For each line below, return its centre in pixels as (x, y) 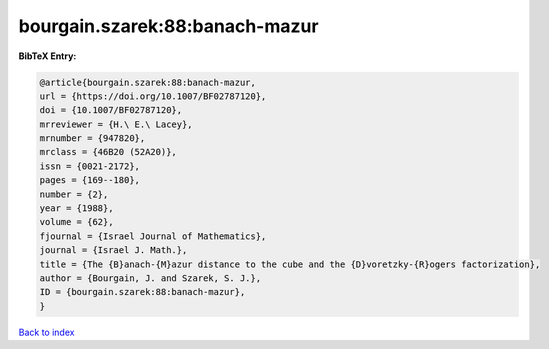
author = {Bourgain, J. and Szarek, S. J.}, (150, 278)
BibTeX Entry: (47, 56)
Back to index (46, 332)
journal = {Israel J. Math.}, (113, 250)
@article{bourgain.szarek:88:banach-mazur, (148, 82)
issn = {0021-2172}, (89, 166)
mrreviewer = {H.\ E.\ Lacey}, (116, 124)
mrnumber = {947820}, (92, 138)
